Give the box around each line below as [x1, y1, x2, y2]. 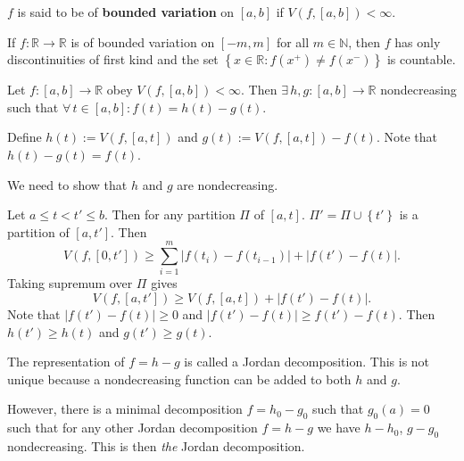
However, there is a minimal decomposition [7, 399, 243, 418]
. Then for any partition [104, 205, 236, 224]
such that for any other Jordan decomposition [7, 418, 258, 437]
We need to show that [7, 175, 128, 193]
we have [317, 418, 360, 437]
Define [7, 128, 42, 146]
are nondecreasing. [177, 175, 278, 193]
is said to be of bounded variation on [17, 3, 235, 21]
